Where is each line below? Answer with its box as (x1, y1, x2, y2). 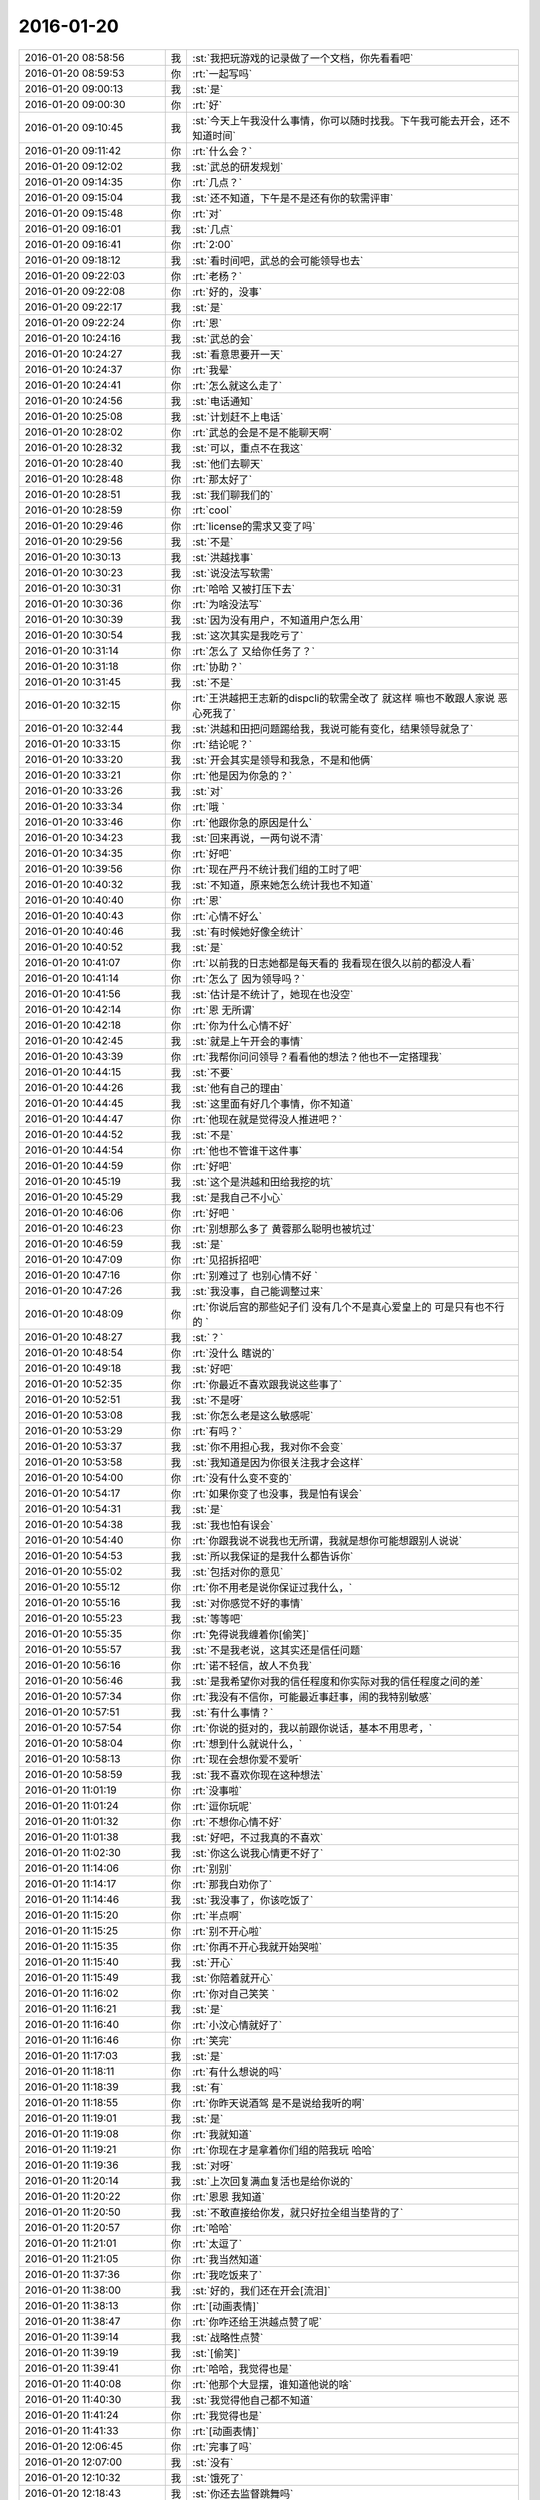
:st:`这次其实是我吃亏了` (192, 628, 304, 642)
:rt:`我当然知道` (192, 2252, 263, 2266)
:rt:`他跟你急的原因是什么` (192, 815, 313, 829)
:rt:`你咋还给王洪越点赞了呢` (192, 2315, 323, 2329)
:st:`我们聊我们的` (192, 488, 274, 502)
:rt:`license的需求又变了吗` (192, 519, 316, 533)
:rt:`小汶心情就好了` (192, 2018, 283, 2032)
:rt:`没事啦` (192, 1783, 243, 1797)
